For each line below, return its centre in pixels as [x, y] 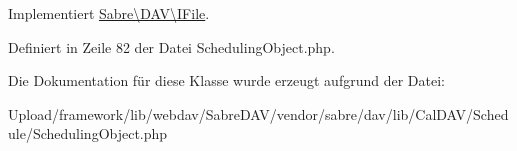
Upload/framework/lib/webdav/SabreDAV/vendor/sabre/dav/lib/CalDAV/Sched [258, 113]
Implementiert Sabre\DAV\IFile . [109, 13]
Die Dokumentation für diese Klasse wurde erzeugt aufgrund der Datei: [226, 80]
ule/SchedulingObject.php [88, 133]
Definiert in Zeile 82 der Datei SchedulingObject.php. [171, 46]
